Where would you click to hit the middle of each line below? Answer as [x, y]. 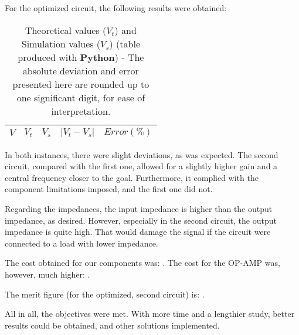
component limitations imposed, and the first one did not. [109, 189]
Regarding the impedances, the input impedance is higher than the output [139, 208]
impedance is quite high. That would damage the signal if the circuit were [138, 232]
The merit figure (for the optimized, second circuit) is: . [105, 294]
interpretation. [81, 111]
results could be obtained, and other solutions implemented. [112, 325]
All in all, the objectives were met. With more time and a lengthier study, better [150, 314]
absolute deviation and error [81, 70]
